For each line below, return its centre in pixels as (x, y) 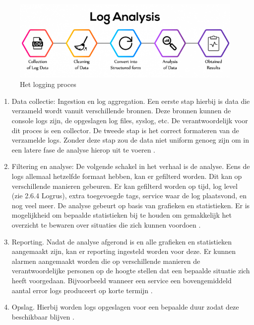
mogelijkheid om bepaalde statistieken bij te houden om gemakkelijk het (122, 215)
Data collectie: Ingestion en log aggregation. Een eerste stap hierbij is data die (131, 101)
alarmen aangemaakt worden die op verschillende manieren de (106, 261)
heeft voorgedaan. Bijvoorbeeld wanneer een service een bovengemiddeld (122, 280)
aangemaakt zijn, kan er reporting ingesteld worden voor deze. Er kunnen (124, 251)
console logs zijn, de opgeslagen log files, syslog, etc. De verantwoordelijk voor (130, 121)
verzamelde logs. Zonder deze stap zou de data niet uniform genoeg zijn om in (130, 140)
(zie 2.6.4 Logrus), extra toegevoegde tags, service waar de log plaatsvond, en (129, 196)
